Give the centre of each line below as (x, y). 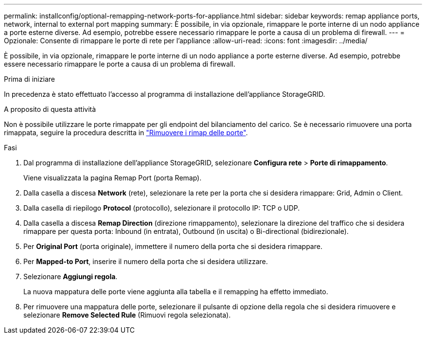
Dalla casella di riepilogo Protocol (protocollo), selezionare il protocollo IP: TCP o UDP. (162, 208)
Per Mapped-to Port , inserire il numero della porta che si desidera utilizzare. (146, 261)
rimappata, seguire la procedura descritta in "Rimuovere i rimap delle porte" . (126, 133)
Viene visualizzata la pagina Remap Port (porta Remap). (113, 178)
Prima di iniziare (29, 79)
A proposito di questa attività (50, 109)
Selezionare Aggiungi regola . (71, 276)
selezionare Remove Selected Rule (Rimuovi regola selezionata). (127, 315)
